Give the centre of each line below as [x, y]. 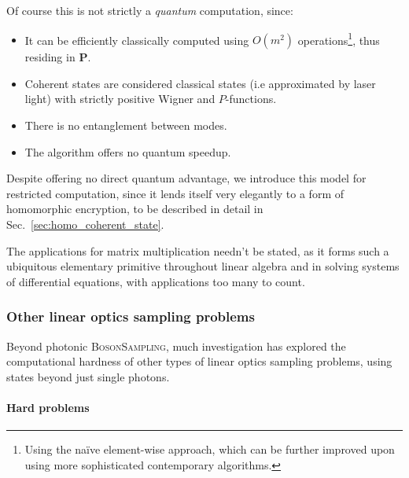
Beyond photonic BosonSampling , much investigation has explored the [176, 346]
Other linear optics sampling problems [131, 316]
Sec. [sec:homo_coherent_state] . [85, 224]
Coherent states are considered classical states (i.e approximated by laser [200, 83]
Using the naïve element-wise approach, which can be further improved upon [210, 449]
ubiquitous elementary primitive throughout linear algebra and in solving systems [203, 266]
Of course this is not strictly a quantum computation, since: [150, 10]
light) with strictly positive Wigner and [120, 99]
